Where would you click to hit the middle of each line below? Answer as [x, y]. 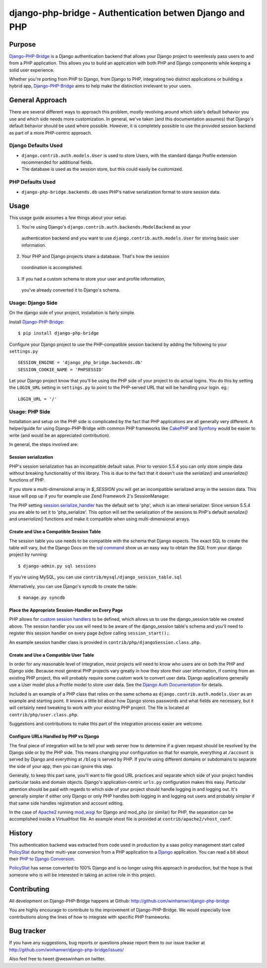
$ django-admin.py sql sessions [57, 566]
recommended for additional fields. [57, 162]
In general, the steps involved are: [44, 444]
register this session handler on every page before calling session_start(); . [90, 633]
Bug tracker [28, 931]
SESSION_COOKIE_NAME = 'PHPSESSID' [61, 369]
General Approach [38, 100]
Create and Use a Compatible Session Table [55, 532]
